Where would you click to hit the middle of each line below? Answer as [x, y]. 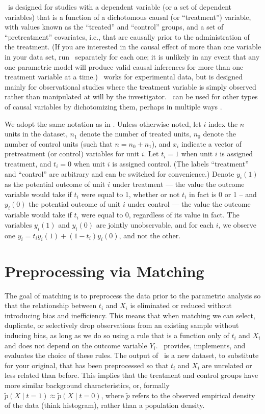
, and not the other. [150, 235]
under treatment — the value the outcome [178, 184]
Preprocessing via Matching [104, 271]
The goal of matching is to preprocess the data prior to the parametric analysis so [133, 295]
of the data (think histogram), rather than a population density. [105, 405]
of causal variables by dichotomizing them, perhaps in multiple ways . [113, 106]
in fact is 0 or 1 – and [223, 194]
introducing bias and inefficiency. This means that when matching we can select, [130, 315]
